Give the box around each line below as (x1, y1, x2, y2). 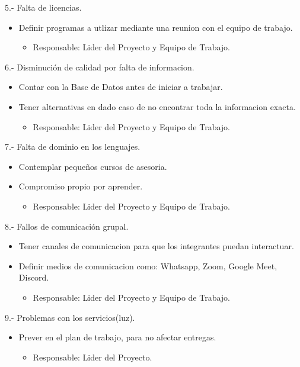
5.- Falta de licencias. (5, 1, 82, 13)
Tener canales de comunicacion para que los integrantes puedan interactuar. (18, 240, 294, 252)
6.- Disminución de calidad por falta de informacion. (5, 60, 194, 73)
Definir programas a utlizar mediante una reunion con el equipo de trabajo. (18, 21, 293, 33)
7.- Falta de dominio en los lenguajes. (5, 140, 141, 153)
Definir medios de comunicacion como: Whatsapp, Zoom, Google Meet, (18, 259, 277, 272)
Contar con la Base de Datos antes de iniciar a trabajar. (18, 81, 223, 93)
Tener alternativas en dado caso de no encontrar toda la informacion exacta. (18, 100, 296, 112)
